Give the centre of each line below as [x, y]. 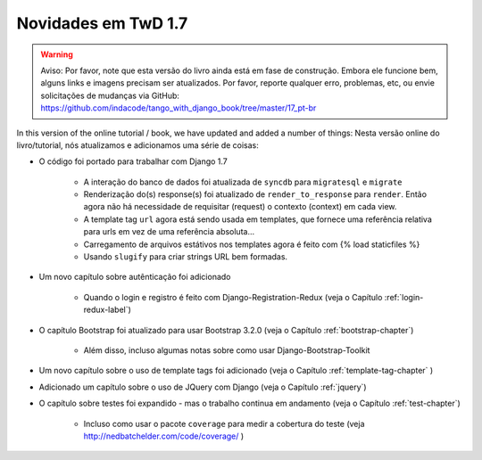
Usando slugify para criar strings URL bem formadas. [186, 257]
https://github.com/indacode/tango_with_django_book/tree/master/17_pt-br [179, 108]
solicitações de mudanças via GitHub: [110, 95]
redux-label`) [107, 310]
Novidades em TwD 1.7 [102, 23]
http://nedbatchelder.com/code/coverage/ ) [164, 436]
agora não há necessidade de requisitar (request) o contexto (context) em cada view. [240, 207]
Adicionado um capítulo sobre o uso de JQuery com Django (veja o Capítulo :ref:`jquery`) [203, 387]
